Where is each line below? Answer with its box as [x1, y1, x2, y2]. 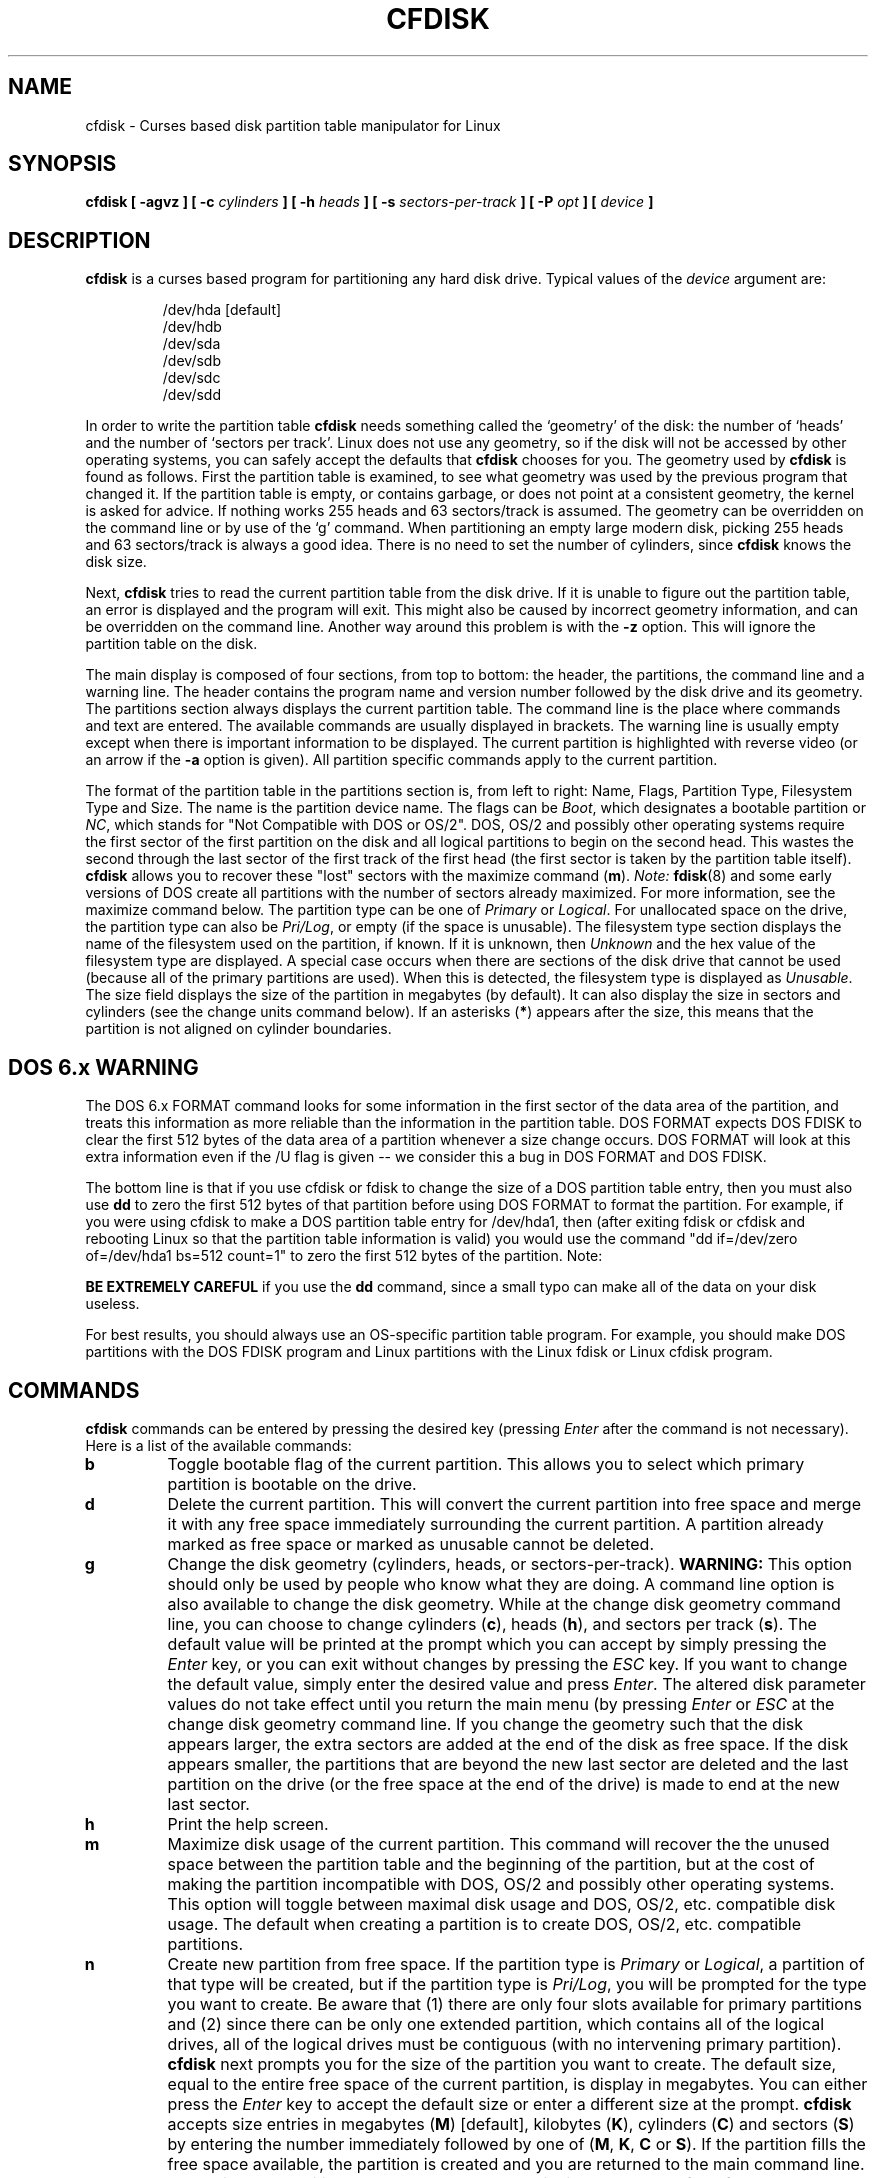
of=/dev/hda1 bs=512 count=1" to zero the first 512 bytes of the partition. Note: [85, 1247, 603, 1265]
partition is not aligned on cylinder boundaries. [85, 1020, 392, 1038]
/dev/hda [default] [162, 301, 282, 319]
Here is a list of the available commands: [85, 1436, 352, 1454]
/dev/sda [162, 335, 221, 353]
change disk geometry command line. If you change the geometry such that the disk [167, 1713, 803, 1734]
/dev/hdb [162, 318, 222, 336]
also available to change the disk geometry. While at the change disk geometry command [167, 1593, 841, 1614]
